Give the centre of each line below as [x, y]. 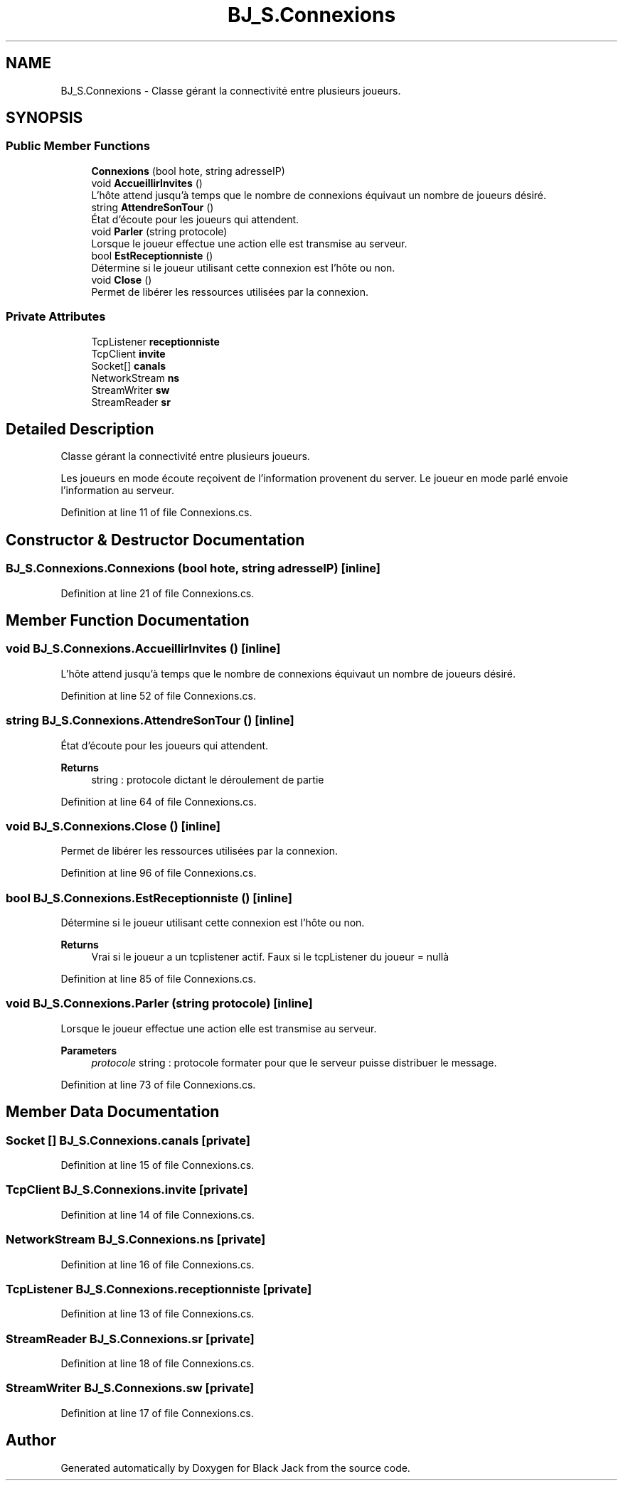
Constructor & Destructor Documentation [155, 540]
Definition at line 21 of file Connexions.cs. [158, 593]
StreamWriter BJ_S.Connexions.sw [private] [130, 1388]
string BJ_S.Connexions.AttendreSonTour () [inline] [150, 721]
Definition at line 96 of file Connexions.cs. [159, 873]
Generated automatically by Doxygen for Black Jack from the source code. [235, 1468]
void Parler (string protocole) [159, 231]
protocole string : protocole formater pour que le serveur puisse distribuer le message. [294, 1062]
